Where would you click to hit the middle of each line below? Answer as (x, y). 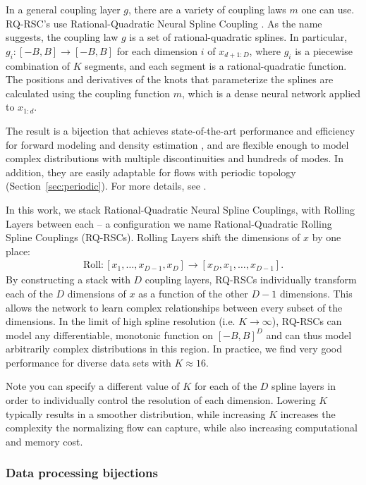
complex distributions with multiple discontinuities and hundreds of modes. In (175, 158)
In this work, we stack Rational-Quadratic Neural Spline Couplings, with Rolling (181, 209)
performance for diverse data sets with (89, 362)
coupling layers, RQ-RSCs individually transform (251, 280)
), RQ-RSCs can (307, 321)
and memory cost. (44, 441)
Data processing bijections (82, 473)
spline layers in (304, 386)
